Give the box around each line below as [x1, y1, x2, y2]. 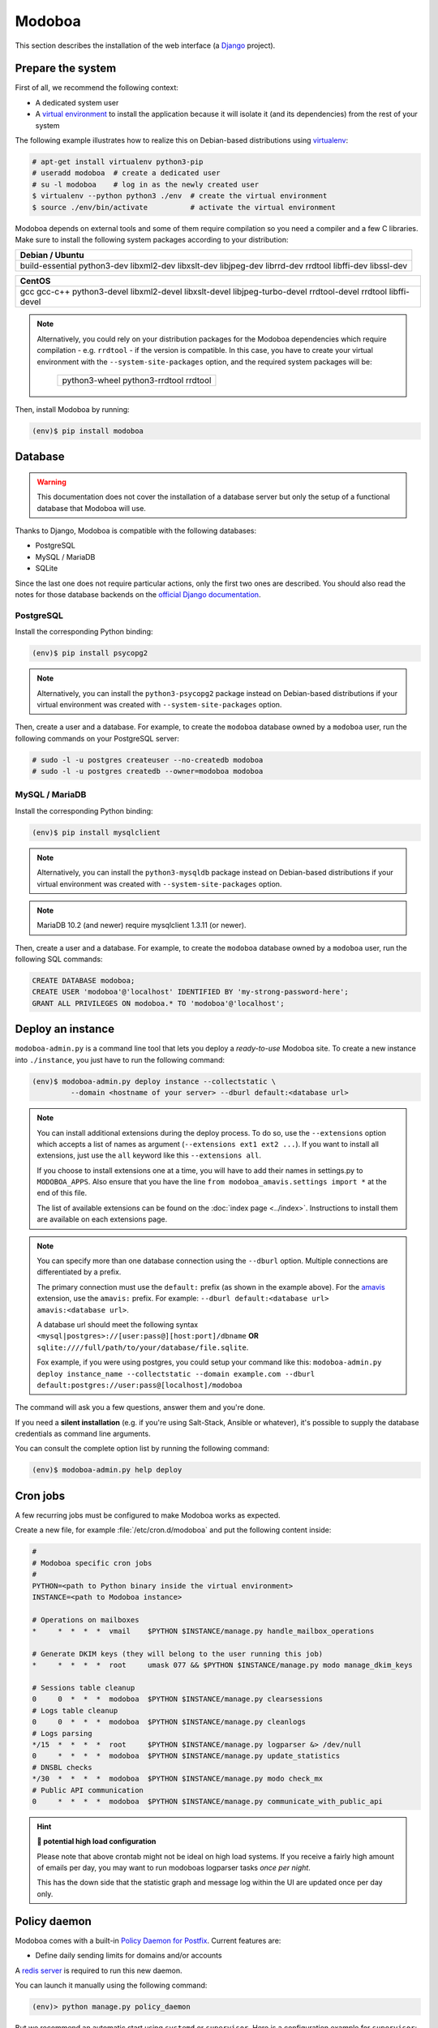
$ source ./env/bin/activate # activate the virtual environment [32, 203, 337, 212]
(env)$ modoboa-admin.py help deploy [32, 1465, 182, 1475]
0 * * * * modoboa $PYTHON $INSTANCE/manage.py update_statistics [32, 1751, 341, 1760]
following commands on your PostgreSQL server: [15, 733, 180, 743]
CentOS [19, 276, 51, 287]
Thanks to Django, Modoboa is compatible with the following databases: [15, 526, 257, 535]
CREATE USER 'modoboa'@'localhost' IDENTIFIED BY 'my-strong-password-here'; [32, 987, 349, 997]
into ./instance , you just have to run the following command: [15, 1055, 225, 1064]
